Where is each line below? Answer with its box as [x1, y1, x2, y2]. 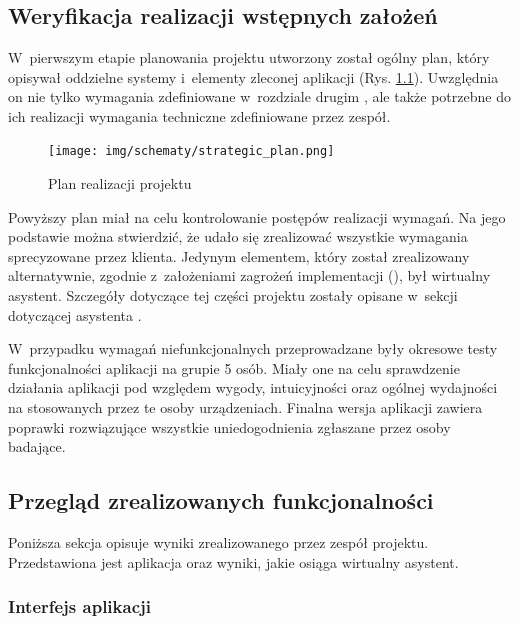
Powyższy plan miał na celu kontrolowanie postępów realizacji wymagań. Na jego [8, 206, 506, 227]
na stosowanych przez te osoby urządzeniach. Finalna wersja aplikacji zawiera [8, 396, 483, 417]
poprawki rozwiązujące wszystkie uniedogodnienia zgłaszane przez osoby [8, 416, 451, 437]
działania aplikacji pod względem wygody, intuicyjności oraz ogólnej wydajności [8, 377, 498, 398]
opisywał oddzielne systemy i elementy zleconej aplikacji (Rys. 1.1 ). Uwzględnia [8, 66, 499, 87]
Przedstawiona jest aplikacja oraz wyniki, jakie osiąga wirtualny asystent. [8, 551, 459, 572]
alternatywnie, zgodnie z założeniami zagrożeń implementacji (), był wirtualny [8, 265, 491, 286]
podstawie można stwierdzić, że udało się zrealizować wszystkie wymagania [8, 226, 468, 247]
